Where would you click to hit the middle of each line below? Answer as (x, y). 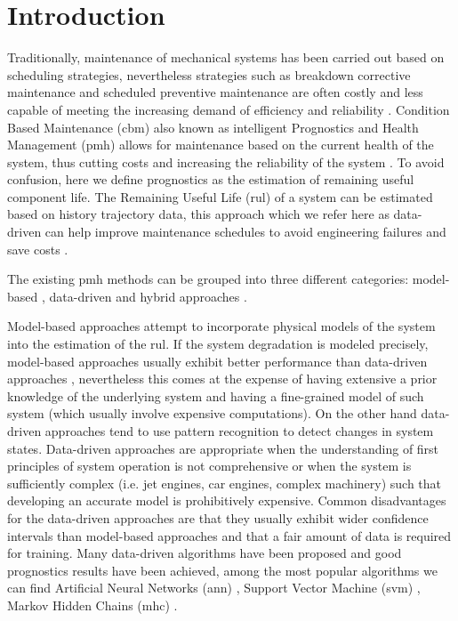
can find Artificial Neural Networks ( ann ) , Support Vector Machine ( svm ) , (214, 588)
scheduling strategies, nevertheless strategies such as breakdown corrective (209, 74)
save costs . (38, 249)
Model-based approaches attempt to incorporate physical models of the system (221, 326)
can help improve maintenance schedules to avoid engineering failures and (245, 232)
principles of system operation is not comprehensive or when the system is (209, 466)
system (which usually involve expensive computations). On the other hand (212, 413)
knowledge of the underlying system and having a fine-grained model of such (216, 395)
